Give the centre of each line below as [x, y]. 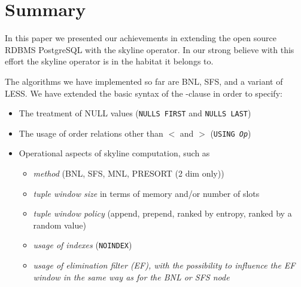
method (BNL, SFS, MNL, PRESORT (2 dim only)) [129, 173]
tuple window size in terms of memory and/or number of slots [146, 193]
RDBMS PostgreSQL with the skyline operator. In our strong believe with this [150, 49]
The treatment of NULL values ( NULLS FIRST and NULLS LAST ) [135, 113]
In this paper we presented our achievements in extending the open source [141, 38]
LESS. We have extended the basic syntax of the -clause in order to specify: [144, 93]
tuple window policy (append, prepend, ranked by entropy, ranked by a [162, 213]
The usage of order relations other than [91, 133]
